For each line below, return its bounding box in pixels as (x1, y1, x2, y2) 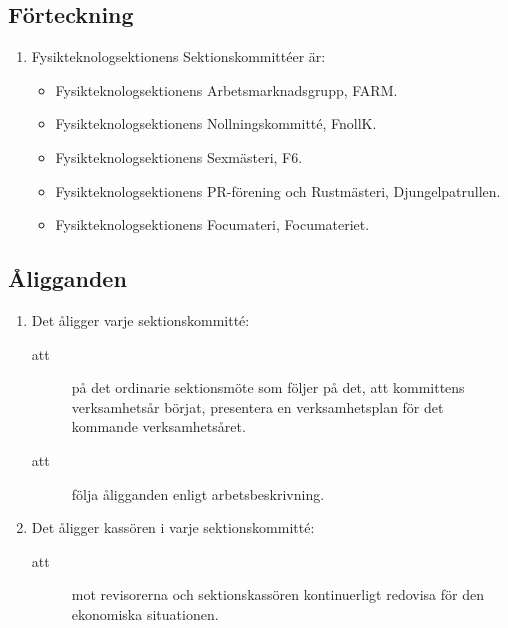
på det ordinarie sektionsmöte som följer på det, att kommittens (71, 377, 465, 398)
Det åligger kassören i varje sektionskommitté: (31, 517, 315, 538)
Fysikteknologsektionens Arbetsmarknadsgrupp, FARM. (55, 79, 398, 100)
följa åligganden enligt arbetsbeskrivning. (71, 483, 325, 504)
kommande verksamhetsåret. (71, 416, 246, 437)
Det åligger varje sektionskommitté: (31, 309, 250, 330)
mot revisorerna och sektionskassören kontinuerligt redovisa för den (71, 584, 484, 605)
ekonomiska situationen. (71, 603, 219, 624)
